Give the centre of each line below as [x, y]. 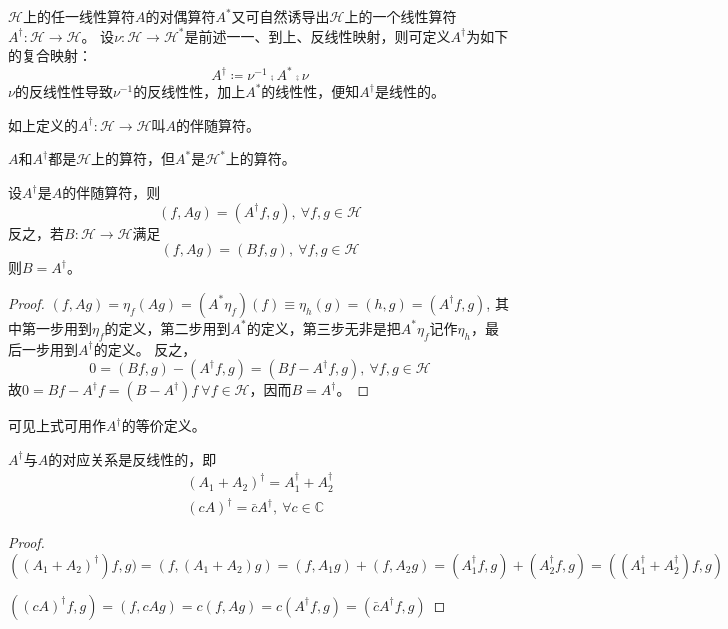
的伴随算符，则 [111, 192]
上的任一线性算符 [78, 16]
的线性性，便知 [310, 91]
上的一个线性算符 [400, 16]
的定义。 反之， [145, 348]
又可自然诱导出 [280, 16]
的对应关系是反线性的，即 [132, 458]
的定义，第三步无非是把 [323, 327]
